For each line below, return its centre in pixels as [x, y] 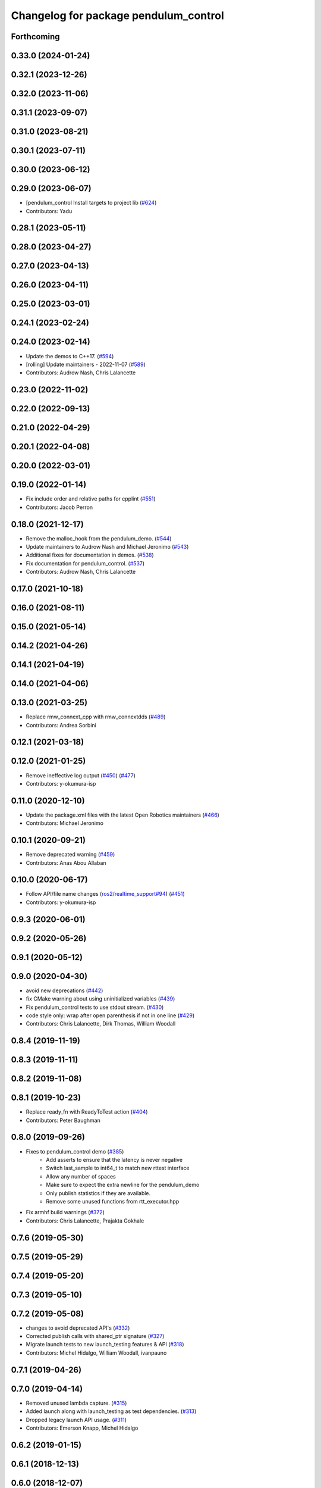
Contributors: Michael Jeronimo [65, 823]
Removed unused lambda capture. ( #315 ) [76, 1403]
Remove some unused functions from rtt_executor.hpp [113, 1201]
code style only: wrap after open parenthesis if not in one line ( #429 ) [110, 1015]
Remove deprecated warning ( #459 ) [70, 855]
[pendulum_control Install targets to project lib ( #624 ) [91, 203]
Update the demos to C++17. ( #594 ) [70, 356]
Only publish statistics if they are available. [98, 1193]
